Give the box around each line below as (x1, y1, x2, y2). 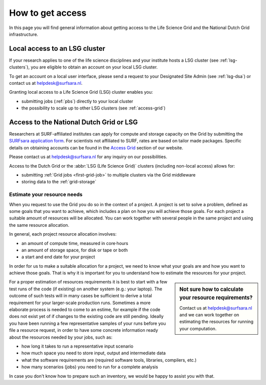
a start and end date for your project (21, 254, 96, 260)
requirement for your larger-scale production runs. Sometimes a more (9, 300, 151, 306)
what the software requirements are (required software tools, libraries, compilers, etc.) (21, 357, 197, 363)
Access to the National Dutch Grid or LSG (9, 118, 138, 126)
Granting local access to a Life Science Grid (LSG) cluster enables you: (9, 89, 153, 95)
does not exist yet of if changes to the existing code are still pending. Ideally (9, 314, 164, 319)
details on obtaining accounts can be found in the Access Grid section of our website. (9, 144, 183, 150)
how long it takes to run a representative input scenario (21, 343, 133, 349)
